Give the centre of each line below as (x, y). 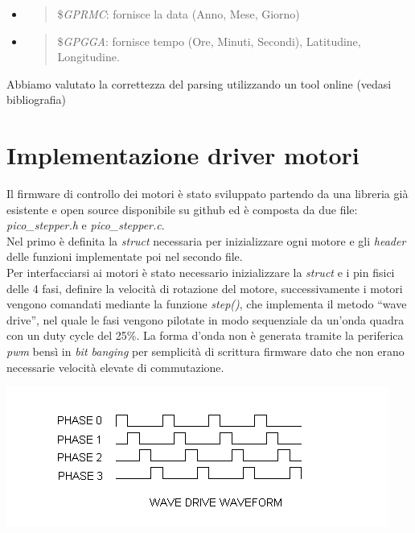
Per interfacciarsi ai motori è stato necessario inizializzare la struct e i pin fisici (201, 273)
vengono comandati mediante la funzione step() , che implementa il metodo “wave (207, 304)
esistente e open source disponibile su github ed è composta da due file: (182, 209)
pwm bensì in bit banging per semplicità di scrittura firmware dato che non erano (205, 351)
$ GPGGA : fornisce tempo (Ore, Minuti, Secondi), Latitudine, (209, 41)
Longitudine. (88, 57)
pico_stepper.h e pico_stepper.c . (86, 225)
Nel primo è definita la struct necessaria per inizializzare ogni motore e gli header (206, 240)
